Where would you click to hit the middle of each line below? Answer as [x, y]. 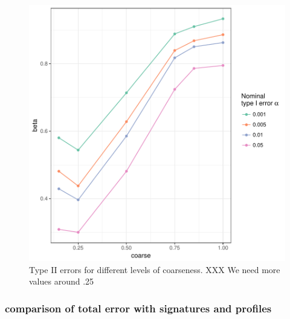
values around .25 [62, 281]
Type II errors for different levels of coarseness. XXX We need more [155, 269]
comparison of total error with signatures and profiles [138, 308]
